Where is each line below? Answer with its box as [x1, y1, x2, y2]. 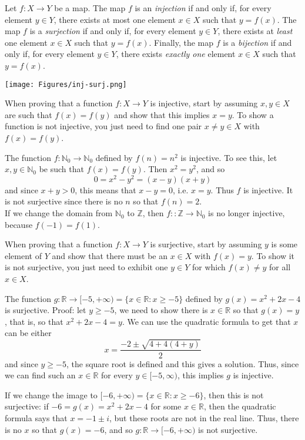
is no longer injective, [208, 207, 285, 219]
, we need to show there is [114, 304, 208, 316]
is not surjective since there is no [5, 195, 123, 207]
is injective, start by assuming [150, 97, 258, 109]
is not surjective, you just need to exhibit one [5, 261, 168, 273]
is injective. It [243, 183, 293, 196]
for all [269, 261, 291, 273]
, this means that [75, 183, 136, 196]
